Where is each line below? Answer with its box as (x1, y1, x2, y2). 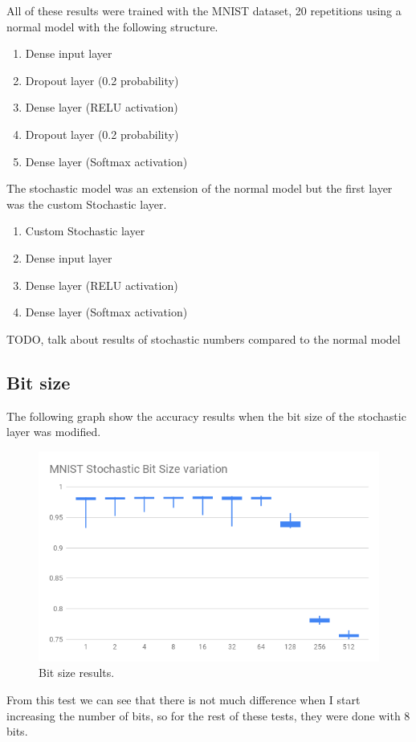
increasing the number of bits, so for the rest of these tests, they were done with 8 (6, 707, 410, 724)
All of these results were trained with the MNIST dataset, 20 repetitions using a (6, 2, 402, 18)
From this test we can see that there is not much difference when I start (6, 691, 361, 708)
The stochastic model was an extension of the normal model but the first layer (6, 180, 393, 197)
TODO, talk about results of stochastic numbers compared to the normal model (6, 330, 401, 347)
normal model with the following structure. (6, 18, 218, 35)
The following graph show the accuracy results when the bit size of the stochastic (6, 407, 406, 424)
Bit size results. (39, 664, 115, 681)
